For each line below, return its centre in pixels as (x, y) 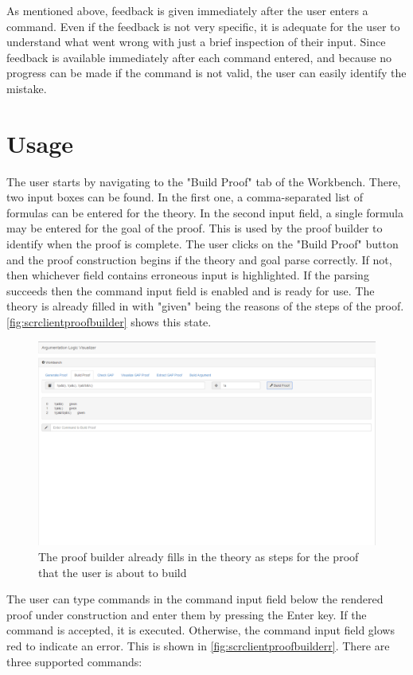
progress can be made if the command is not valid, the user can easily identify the (206, 73)
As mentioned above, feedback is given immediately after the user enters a (187, 10)
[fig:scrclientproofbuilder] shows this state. (109, 322)
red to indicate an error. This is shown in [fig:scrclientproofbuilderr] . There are (198, 645)
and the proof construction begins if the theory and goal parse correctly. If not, (199, 259)
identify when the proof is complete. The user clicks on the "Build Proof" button (203, 244)
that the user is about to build (113, 572)
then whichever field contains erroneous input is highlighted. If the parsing (188, 275)
